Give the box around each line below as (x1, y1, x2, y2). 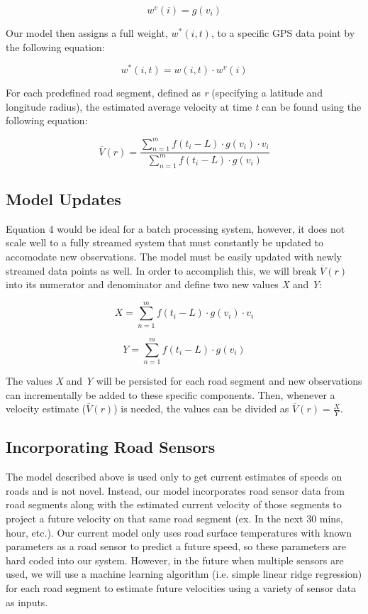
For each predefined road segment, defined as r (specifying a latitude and (6, 85, 323, 100)
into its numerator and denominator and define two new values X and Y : (6, 277, 323, 292)
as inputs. (6, 594, 48, 609)
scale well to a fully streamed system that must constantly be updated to (6, 235, 324, 250)
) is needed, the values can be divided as (113, 401, 289, 416)
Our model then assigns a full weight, (6, 26, 168, 40)
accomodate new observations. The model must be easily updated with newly (6, 248, 342, 263)
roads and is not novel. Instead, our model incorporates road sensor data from (6, 483, 345, 498)
